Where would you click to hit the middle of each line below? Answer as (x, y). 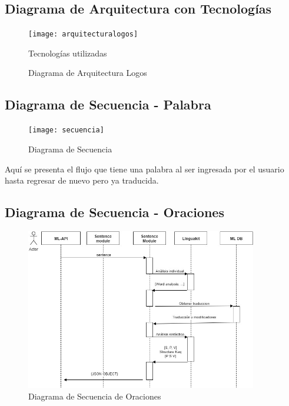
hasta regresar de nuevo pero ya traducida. (82, 180)
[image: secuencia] (66, 130)
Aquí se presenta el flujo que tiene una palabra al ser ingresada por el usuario (144, 169)
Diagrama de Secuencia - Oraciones (114, 212)
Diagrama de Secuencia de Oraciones (95, 396)
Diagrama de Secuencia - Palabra (108, 104)
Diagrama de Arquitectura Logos (88, 73)
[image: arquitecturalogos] (83, 34)
